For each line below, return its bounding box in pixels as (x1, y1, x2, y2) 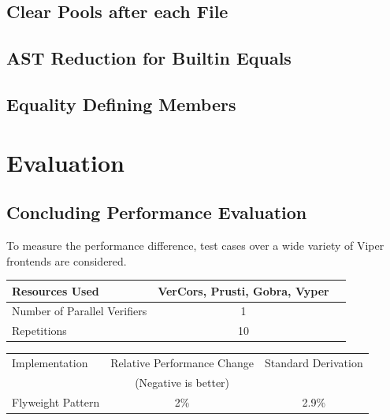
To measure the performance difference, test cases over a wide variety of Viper (6, 236, 384, 253)
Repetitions (12, 322, 67, 339)
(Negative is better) (135, 374, 230, 390)
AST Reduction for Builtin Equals (6, 46, 292, 70)
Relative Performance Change (110, 355, 254, 371)
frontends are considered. (6, 252, 127, 269)
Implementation (12, 355, 88, 371)
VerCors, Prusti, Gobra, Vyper (158, 282, 329, 299)
